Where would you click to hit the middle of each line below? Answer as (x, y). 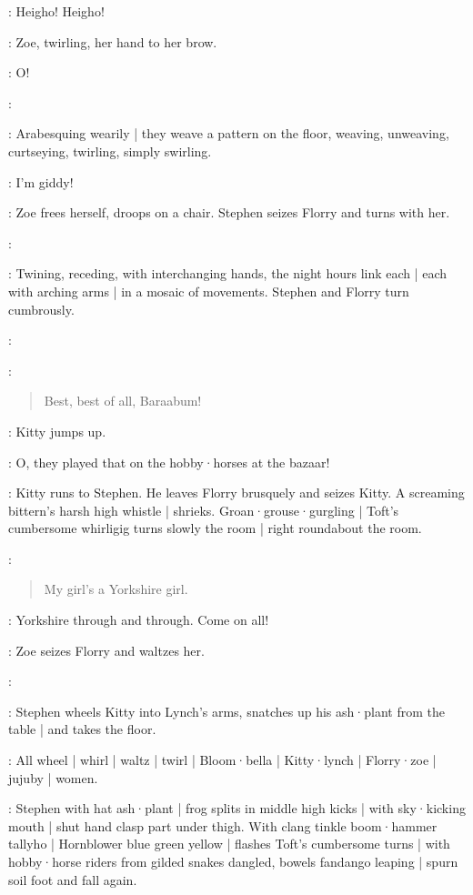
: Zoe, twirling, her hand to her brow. (113, 41)
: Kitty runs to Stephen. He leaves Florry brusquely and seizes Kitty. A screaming (236, 493)
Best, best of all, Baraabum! (123, 401)
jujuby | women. (53, 777)
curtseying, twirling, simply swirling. (110, 151)
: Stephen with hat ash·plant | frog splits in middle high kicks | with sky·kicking (237, 808)
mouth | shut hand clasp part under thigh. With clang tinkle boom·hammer (223, 825)
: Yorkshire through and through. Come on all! (139, 620)
